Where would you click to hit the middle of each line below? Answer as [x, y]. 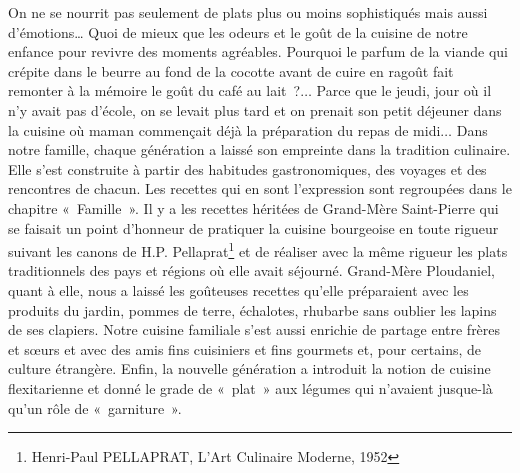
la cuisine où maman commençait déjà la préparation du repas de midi [224, 129]
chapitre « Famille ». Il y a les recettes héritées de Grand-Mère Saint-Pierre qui [253, 207]
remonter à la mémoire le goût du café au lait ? [154, 90]
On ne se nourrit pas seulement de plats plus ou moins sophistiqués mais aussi [248, 12]
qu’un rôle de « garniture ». [95, 407]
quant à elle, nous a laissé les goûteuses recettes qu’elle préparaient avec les [238, 289]
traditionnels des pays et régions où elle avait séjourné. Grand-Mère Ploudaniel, [252, 270]
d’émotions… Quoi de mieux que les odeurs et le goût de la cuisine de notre [238, 31]
